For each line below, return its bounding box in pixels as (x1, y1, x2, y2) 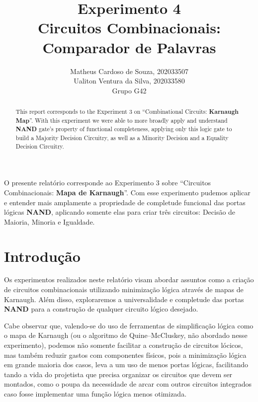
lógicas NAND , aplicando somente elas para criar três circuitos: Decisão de (4, 207, 236, 217)
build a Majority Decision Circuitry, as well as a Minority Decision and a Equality (15, 134, 229, 142)
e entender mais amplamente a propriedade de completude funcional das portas (4, 197, 246, 207)
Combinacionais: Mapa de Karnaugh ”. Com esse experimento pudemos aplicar (4, 187, 251, 197)
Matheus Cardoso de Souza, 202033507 (70, 66, 188, 76)
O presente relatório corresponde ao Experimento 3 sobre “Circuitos (4, 177, 211, 188)
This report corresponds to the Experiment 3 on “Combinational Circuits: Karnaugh (15, 107, 239, 116)
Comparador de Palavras (42, 37, 216, 57)
